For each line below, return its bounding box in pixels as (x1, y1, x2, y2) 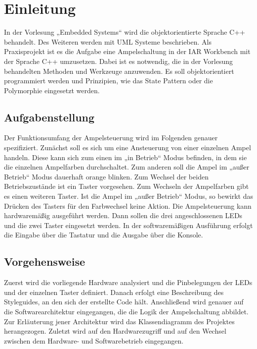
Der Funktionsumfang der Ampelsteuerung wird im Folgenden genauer (4, 132, 218, 143)
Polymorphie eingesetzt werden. (4, 85, 100, 95)
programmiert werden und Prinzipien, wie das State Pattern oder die (4, 75, 213, 86)
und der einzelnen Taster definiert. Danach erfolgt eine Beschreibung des (4, 287, 224, 297)
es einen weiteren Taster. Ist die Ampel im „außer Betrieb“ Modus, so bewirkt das (4, 191, 254, 201)
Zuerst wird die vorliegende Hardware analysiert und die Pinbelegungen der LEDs (4, 277, 253, 288)
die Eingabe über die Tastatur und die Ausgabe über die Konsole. (4, 230, 203, 240)
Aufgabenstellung (4, 109, 95, 124)
